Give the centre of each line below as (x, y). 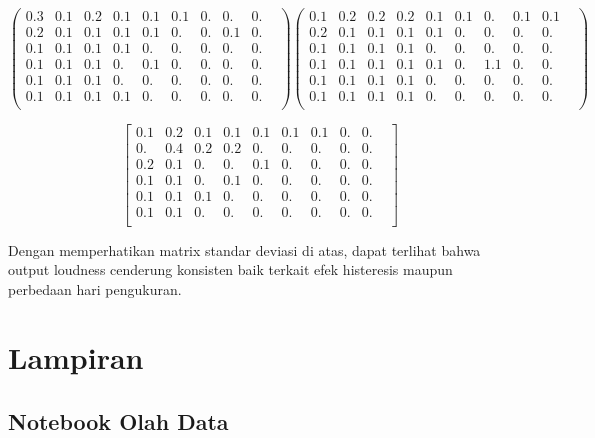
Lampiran (76, 357)
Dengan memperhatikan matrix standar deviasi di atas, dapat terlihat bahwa (244, 249)
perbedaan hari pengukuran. (95, 288)
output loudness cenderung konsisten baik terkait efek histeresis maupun (230, 269)
